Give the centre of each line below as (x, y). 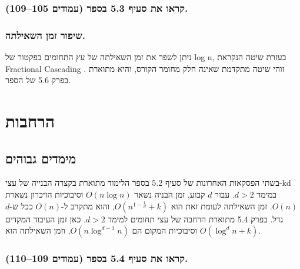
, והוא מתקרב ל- (88, 206)
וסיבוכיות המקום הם (165, 230)
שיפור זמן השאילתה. (45, 35)
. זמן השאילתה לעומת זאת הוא (221, 206)
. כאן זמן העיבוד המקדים (46, 219)
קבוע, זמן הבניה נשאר (170, 194)
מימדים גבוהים (41, 158)
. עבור (225, 194)
